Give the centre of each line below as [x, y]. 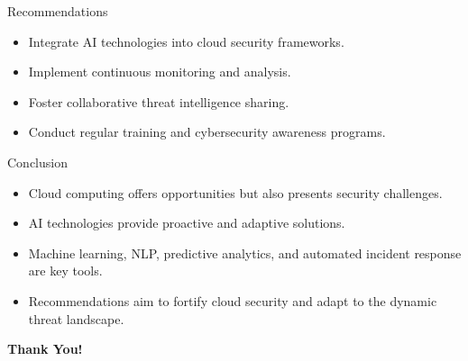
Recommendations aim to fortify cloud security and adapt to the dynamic [233, 300]
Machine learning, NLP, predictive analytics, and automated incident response [245, 253]
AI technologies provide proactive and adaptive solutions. [187, 223]
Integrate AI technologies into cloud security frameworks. [186, 41]
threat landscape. [76, 318]
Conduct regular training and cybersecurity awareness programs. [207, 132]
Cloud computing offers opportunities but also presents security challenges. [235, 192]
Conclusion [37, 162]
